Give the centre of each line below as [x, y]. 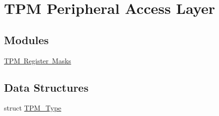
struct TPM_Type [33, 108]
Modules [26, 39]
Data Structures [46, 87]
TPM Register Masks [38, 60]
